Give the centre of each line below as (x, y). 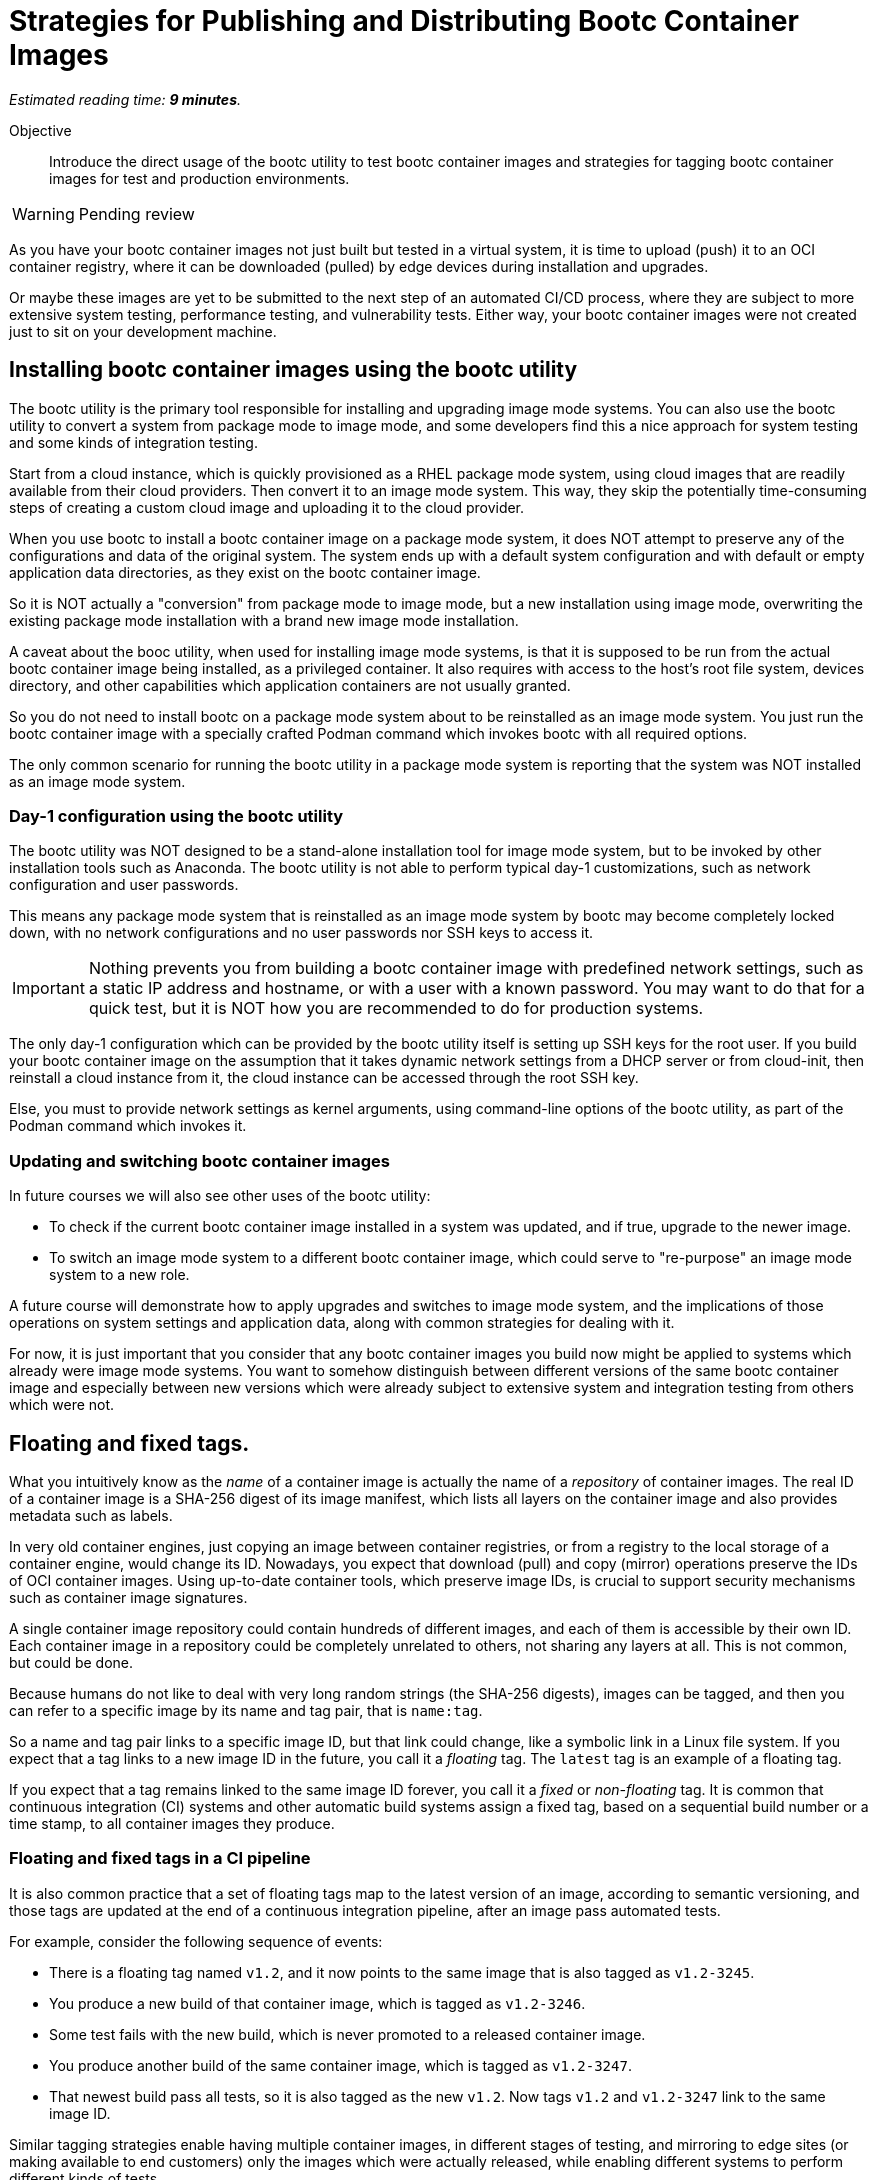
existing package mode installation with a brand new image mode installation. (264, 620)
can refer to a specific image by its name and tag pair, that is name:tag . (246, 1710)
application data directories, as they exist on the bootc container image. (245, 572)
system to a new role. (119, 1275)
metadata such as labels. (91, 1515)
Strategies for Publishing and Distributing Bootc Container (404, 21)
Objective (40, 130)
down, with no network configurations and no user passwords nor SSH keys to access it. (301, 933)
